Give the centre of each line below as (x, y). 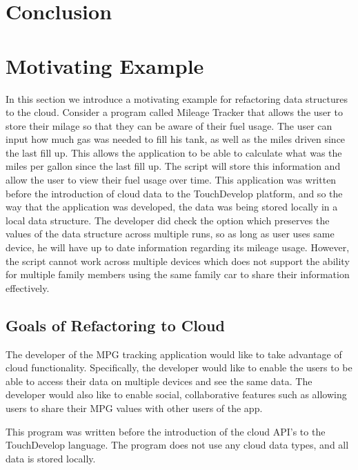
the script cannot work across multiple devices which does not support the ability (178, 261)
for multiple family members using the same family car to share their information (178, 274)
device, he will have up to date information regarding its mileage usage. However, (178, 247)
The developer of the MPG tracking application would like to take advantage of (174, 354)
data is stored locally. (51, 458)
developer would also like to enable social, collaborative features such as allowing (176, 394)
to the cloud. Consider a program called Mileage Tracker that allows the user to (174, 112)
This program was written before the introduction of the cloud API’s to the (166, 431)
